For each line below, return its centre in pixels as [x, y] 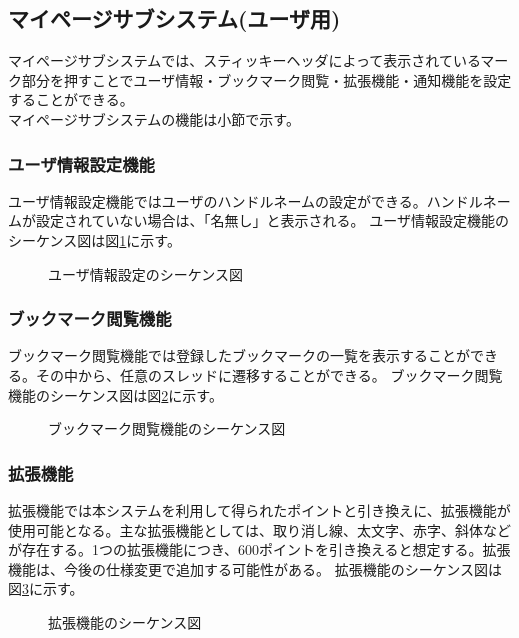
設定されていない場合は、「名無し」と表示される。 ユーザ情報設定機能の [272, 220]
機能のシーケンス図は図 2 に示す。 [115, 394]
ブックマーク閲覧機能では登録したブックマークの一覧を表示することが [239, 355]
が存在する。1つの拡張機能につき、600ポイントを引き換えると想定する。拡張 [259, 549]
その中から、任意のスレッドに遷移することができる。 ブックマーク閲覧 [269, 374]
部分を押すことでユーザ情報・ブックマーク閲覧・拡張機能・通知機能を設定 [266, 79]
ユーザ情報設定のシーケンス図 [146, 273]
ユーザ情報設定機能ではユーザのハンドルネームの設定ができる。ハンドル [245, 200]
